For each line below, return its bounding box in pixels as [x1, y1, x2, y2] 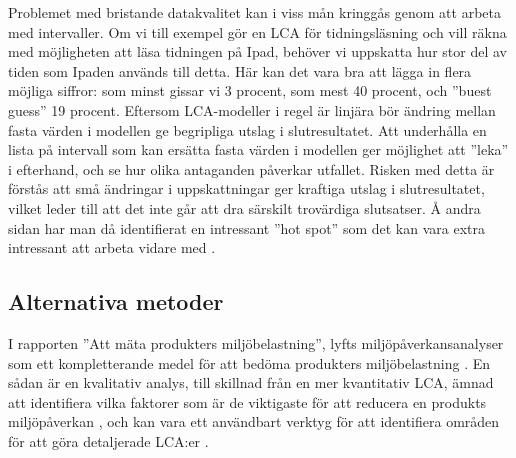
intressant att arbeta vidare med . [8, 237, 216, 258]
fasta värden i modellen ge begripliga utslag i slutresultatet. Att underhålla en [8, 119, 487, 140]
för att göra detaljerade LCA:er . [8, 430, 209, 451]
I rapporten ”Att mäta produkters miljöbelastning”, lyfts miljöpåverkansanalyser [8, 332, 504, 353]
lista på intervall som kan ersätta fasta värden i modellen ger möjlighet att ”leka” [8, 139, 509, 160]
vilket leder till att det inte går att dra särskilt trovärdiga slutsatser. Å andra [8, 197, 481, 218]
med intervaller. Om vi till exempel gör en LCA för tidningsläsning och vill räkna [8, 21, 507, 42]
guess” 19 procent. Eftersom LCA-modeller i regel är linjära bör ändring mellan [8, 99, 496, 120]
